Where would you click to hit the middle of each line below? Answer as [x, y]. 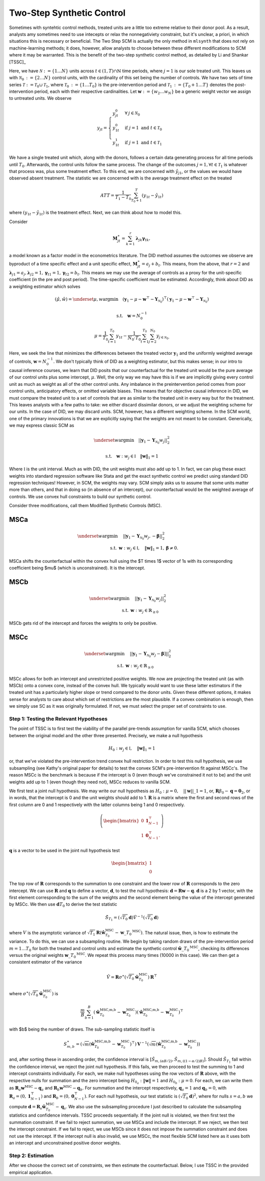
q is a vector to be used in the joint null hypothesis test [65, 851]
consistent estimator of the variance [46, 962]
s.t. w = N [128, 316]
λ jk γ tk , [143, 239]
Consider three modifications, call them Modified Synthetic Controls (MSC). [85, 506]
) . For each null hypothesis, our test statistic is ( [132, 1096]
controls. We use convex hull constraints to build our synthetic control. [80, 496]
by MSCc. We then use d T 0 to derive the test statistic [63, 905]
